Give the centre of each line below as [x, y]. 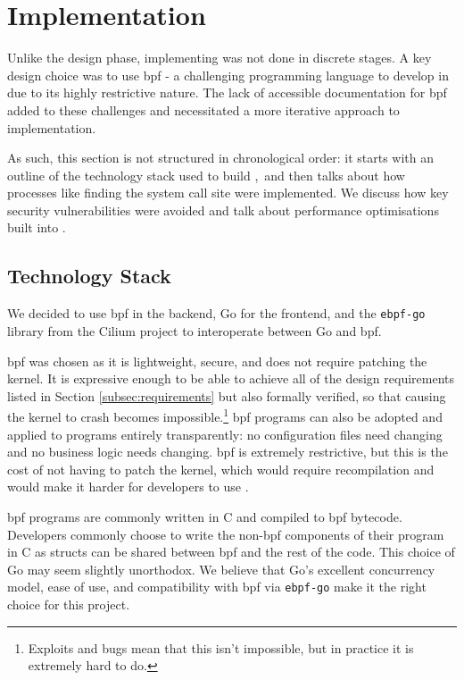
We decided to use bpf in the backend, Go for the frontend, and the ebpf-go [216, 313]
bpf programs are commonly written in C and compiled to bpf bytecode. [205, 516]
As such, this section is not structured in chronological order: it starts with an [221, 158]
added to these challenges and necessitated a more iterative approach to [203, 109]
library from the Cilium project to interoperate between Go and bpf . [195, 330]
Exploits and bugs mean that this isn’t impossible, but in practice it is [221, 647]
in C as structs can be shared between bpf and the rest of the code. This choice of [231, 552]
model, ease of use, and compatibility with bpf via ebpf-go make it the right [217, 587]
